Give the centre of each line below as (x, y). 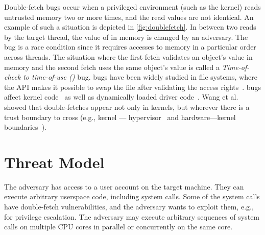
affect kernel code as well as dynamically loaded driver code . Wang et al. (121, 97)
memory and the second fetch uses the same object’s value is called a (112, 67)
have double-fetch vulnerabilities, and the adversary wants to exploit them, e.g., (129, 207)
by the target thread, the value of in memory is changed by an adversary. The (126, 37)
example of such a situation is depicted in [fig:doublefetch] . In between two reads (130, 27)
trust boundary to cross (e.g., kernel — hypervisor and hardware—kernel (120, 117)
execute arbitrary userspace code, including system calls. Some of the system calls (132, 196)
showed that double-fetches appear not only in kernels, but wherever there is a (127, 107)
